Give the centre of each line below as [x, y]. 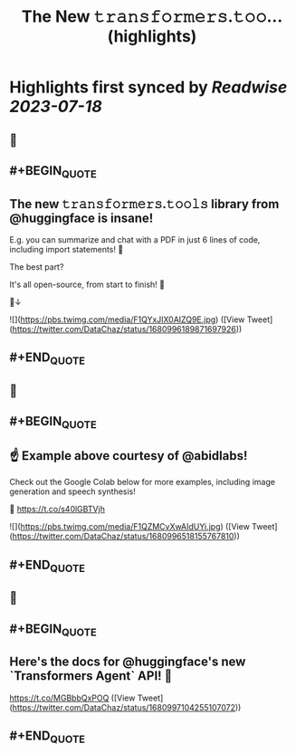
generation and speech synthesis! [72, 491]
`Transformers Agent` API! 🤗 [91, 676]
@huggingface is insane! [81, 218]
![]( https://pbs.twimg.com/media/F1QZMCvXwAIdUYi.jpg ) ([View [130, 527]
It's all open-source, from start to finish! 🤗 [87, 284]
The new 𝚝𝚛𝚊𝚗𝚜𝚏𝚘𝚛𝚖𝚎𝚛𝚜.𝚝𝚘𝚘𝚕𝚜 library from [144, 204]
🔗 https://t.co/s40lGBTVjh [57, 510]
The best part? [37, 267]
